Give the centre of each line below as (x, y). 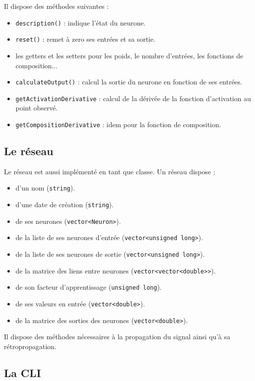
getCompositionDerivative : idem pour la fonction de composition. (118, 124)
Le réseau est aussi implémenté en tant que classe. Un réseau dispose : (110, 171)
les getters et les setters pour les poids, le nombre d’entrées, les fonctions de (129, 55)
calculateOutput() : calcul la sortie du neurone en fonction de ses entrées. (129, 82)
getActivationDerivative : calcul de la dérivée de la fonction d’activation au (133, 98)
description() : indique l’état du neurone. (81, 22)
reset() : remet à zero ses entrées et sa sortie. (85, 39)
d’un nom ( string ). (45, 188)
